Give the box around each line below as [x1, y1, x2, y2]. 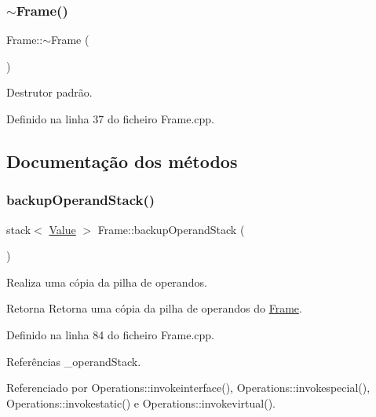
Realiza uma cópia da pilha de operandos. [6, 273, 207, 290]
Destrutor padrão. [6, 84, 93, 101]
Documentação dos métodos [6, 148, 238, 173]
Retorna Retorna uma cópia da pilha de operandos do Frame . [6, 300, 302, 316]
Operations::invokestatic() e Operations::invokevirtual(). [6, 394, 276, 411]
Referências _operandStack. [6, 353, 141, 369]
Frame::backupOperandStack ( [97, 221, 245, 237]
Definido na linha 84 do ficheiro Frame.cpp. [6, 326, 214, 342]
